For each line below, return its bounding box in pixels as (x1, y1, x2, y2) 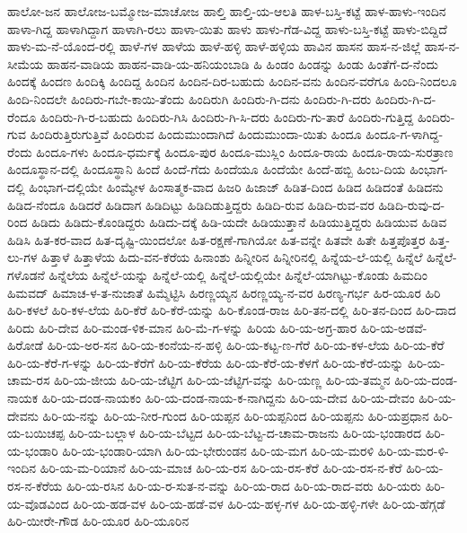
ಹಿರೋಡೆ (7, 336, 44, 354)
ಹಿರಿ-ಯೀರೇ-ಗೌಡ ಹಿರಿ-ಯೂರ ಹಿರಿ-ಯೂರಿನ (7, 511, 189, 530)
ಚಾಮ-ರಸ (7, 371, 50, 389)
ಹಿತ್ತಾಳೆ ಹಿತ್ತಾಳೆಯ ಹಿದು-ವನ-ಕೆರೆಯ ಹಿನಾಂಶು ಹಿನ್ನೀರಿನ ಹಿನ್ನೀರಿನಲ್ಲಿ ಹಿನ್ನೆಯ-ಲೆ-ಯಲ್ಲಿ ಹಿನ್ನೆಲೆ (41, 248, 423, 266)
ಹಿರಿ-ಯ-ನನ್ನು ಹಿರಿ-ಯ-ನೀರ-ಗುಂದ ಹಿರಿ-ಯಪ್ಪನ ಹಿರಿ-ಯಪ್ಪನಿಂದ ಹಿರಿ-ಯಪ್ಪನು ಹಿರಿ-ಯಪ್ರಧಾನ (42, 406, 429, 424)
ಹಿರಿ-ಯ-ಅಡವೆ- (360, 318, 427, 336)
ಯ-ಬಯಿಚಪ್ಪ (7, 424, 65, 442)
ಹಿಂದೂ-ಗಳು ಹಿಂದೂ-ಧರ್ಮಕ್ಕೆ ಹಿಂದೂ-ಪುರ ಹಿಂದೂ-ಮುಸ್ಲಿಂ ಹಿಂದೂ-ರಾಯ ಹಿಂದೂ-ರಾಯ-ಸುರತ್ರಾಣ (36, 142, 454, 161)
